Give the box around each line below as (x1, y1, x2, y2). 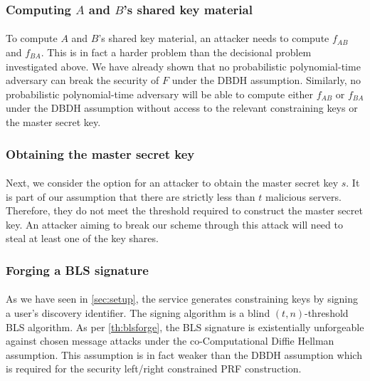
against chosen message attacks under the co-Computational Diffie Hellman (6, 333, 334, 348)
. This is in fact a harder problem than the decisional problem (41, 45, 312, 60)
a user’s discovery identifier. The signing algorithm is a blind (6, 306, 270, 320)
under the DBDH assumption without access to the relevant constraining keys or (6, 100, 358, 115)
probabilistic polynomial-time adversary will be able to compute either (6, 86, 313, 101)
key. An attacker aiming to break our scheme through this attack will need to (6, 216, 343, 231)
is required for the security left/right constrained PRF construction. (6, 361, 302, 376)
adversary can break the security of (6, 73, 159, 88)
